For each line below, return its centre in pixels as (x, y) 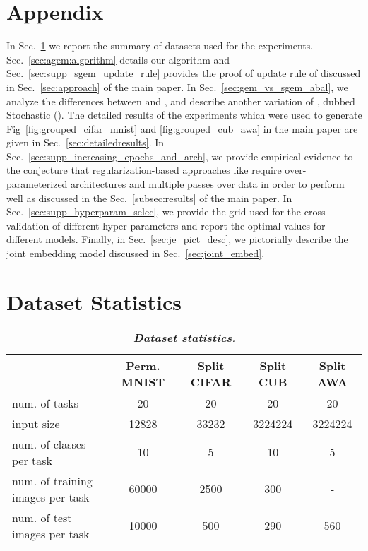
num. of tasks (45, 403)
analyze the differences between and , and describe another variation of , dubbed (181, 101)
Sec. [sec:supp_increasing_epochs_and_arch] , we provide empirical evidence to (180, 156)
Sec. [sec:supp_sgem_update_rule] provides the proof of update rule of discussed (184, 73)
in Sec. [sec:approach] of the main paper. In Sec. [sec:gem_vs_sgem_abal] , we (177, 87)
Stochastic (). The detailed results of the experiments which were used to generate (184, 115)
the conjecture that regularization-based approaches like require (144, 170)
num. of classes (49, 444)
